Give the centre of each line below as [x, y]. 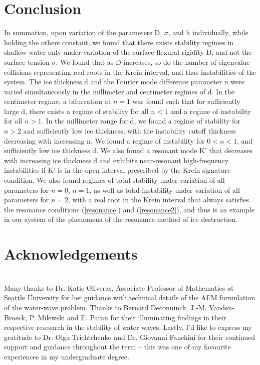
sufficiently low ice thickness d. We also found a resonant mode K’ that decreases [128, 150]
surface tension [27, 62]
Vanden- [222, 307]
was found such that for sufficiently [186, 101]
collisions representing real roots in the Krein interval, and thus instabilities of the [130, 72]
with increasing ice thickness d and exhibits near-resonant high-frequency [116, 160]
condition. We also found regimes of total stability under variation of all [114, 180]
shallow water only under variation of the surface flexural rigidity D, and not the [128, 52]
